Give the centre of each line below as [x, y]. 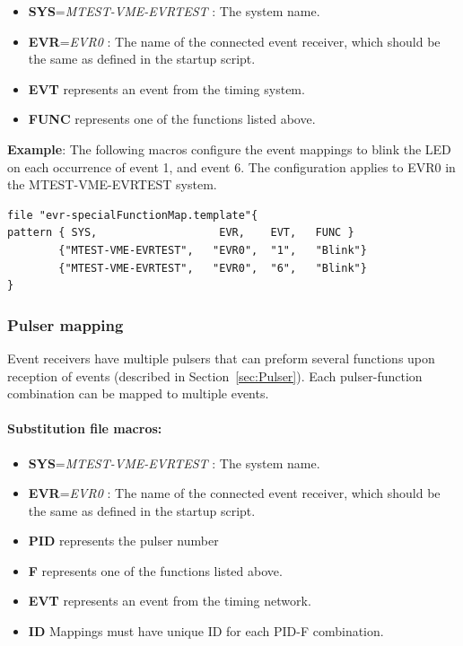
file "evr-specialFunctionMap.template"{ [133, 215]
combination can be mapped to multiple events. [138, 393]
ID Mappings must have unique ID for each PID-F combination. [206, 631]
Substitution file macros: [85, 428]
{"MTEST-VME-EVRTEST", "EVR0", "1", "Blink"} [213, 250]
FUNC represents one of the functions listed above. [172, 119]
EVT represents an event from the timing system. [166, 88]
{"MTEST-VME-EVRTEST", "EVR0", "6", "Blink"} [213, 268]
